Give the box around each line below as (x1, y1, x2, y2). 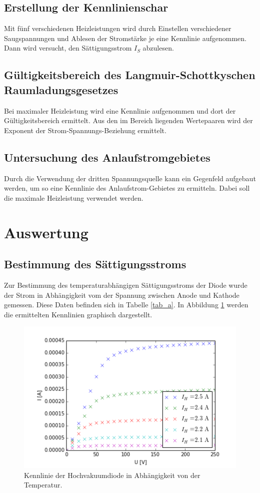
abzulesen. (142, 43, 174, 53)
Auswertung (4, 222, 88, 242)
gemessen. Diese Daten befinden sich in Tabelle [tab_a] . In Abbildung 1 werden (4, 299, 248, 310)
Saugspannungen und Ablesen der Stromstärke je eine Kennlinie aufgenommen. (4, 33, 246, 43)
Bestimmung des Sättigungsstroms (4, 256, 186, 272)
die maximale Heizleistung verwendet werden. (4, 192, 143, 203)
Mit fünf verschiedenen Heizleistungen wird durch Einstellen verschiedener (4, 23, 231, 34)
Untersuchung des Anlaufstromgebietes (4, 149, 210, 165)
